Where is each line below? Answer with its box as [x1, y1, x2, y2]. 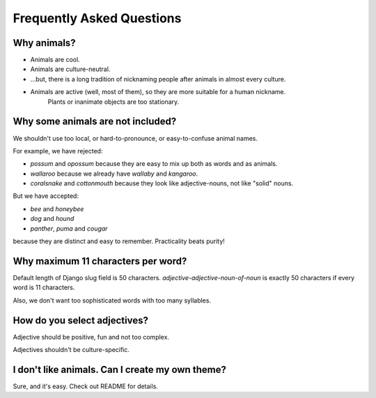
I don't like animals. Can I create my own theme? [13, 363, 226, 376]
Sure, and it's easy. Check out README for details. [13, 382, 158, 390]
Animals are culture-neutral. [30, 65, 111, 73]
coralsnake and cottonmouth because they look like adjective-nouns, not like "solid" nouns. [30, 179, 294, 187]
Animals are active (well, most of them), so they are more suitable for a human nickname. [30, 88, 286, 96]
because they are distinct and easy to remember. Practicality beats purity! [13, 237, 226, 245]
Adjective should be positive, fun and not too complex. [13, 332, 170, 341]
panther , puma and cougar [30, 224, 108, 233]
